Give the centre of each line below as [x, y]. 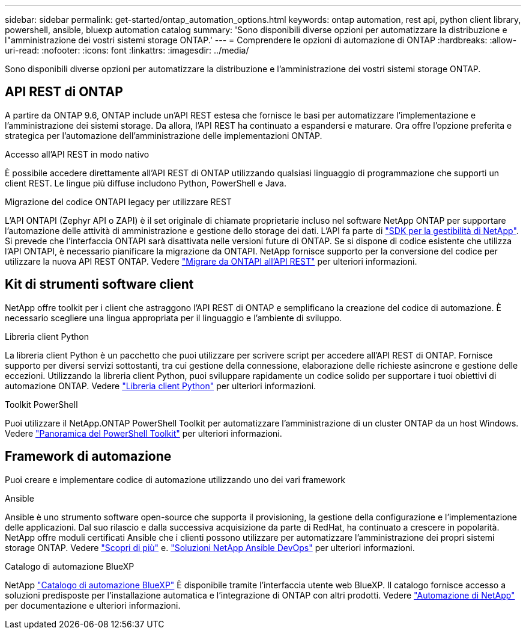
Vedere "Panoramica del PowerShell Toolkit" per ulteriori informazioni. [144, 433]
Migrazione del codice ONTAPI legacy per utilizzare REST [118, 202]
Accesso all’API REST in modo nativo [77, 154]
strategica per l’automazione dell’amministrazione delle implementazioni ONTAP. [164, 135]
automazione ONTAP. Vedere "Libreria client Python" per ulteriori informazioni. [161, 386]
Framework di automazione [88, 457]
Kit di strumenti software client [99, 285]
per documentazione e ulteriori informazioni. [93, 605]
